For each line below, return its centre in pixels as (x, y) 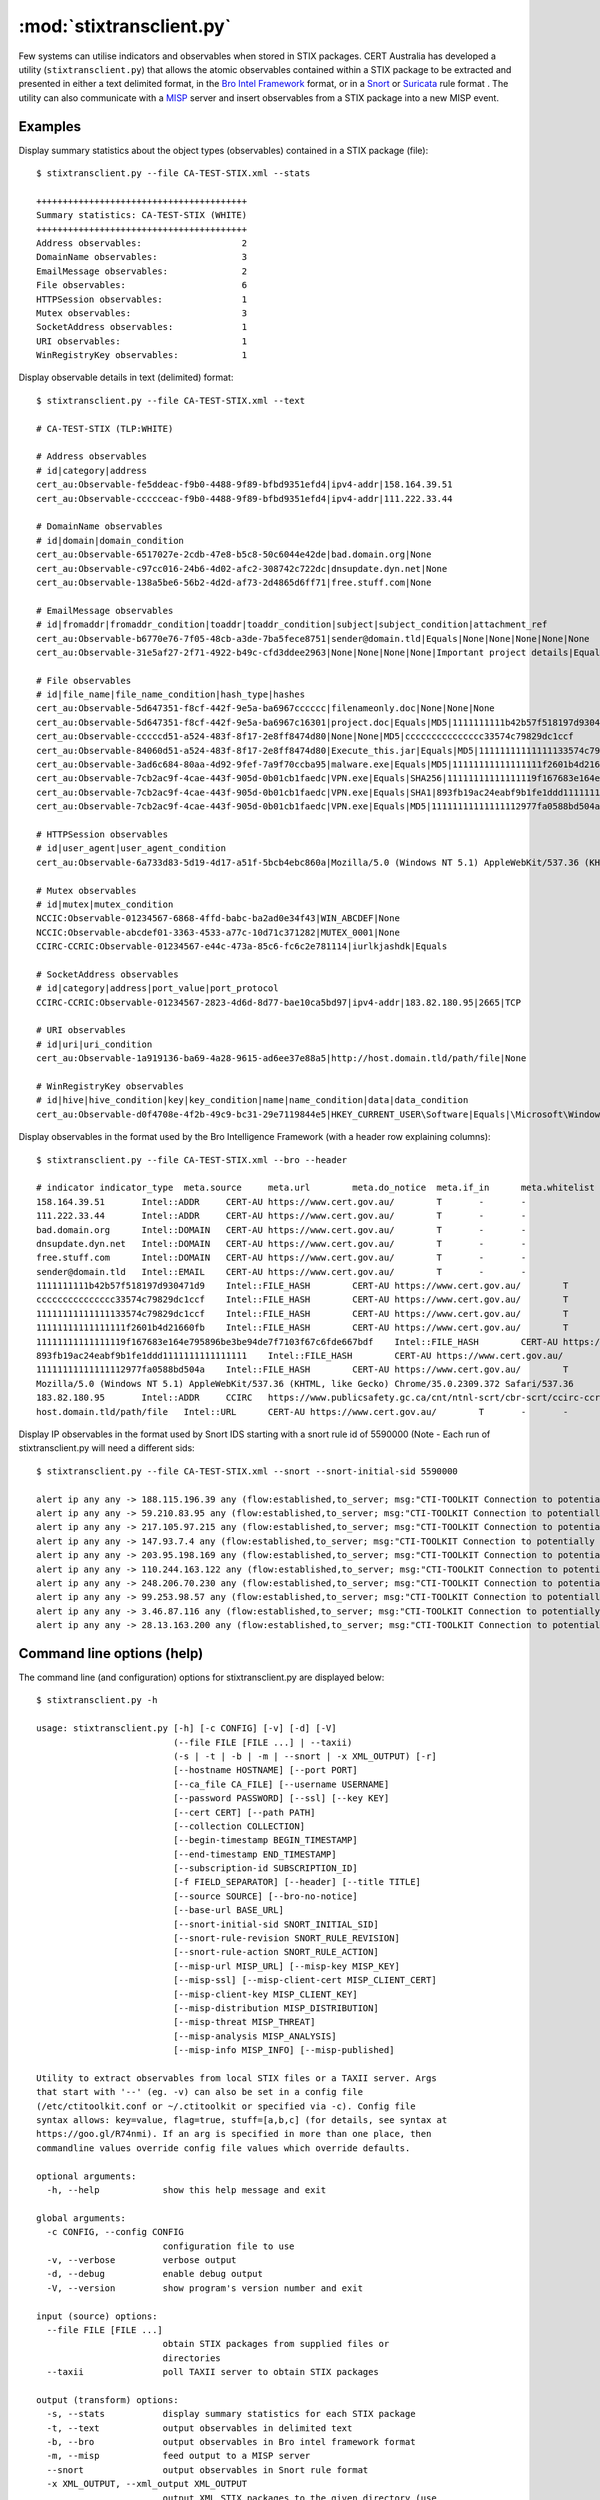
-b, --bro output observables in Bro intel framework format (231, 2442)
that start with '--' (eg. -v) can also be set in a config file (200, 2092)
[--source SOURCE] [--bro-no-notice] (266, 1896)
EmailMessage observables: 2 (142, 271)
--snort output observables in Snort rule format (207, 2469)
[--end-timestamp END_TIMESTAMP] (255, 1854)
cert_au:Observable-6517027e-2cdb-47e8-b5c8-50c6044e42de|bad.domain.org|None (234, 554)
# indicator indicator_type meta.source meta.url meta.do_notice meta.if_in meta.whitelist (315, 1188)
